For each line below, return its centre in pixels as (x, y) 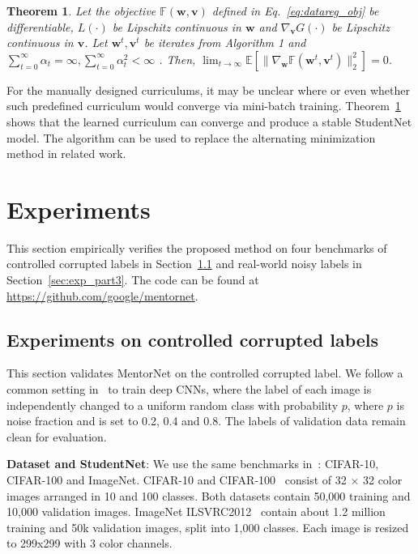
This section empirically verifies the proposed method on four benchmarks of (197, 247)
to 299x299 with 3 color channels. (90, 543)
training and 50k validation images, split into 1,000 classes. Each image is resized (208, 527)
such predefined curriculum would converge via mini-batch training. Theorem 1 (204, 106)
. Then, (177, 59)
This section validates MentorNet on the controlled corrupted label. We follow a (205, 373)
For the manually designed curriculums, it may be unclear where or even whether (209, 89)
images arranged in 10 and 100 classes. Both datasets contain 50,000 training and (209, 495)
